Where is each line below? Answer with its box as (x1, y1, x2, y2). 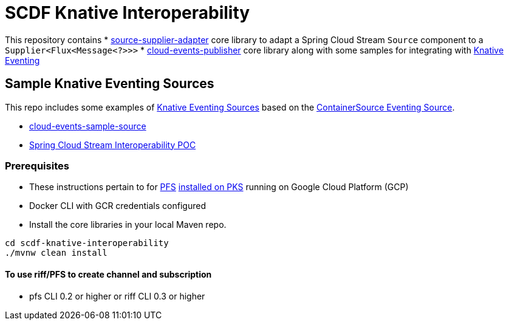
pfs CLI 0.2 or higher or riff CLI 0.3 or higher (29, 290, 205, 301)
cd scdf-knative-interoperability (5, 238, 169, 248)
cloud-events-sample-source (29, 120, 146, 131)
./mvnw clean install (5, 248, 108, 258)
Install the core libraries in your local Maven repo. (29, 219, 227, 230)
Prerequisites (5, 159, 69, 172)
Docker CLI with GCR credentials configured (29, 200, 206, 211)
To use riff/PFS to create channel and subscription (5, 269, 212, 279)
